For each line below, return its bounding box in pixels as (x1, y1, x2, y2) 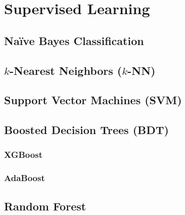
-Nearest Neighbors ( (9, 62, 122, 78)
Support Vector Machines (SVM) (4, 92, 182, 108)
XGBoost (4, 148, 42, 161)
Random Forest (4, 198, 86, 213)
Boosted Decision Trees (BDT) (4, 122, 169, 138)
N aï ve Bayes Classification (4, 32, 144, 48)
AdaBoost (4, 171, 45, 184)
